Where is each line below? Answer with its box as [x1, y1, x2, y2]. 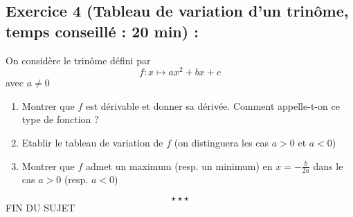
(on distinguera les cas [174, 135, 269, 150]
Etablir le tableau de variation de [21, 135, 163, 150]
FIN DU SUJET [6, 200, 75, 215]
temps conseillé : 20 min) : [6, 20, 199, 41]
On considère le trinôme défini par [6, 53, 151, 67]
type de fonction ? [21, 112, 99, 126]
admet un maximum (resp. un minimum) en [85, 158, 273, 173]
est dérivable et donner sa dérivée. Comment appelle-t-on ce [85, 98, 340, 113]
